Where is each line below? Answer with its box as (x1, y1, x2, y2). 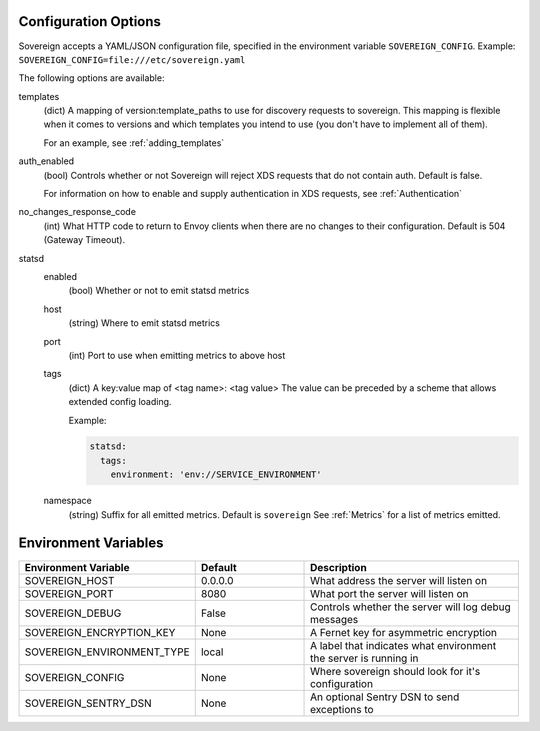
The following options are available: (18, 72, 165, 84)
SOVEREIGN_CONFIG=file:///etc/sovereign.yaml (18, 54, 246, 65)
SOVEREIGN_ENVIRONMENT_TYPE (24, 645, 190, 659)
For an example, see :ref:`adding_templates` (43, 136, 225, 149)
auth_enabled (18, 155, 75, 167)
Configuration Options (18, 13, 162, 30)
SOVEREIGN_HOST (24, 573, 115, 587)
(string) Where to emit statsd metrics (68, 317, 220, 329)
